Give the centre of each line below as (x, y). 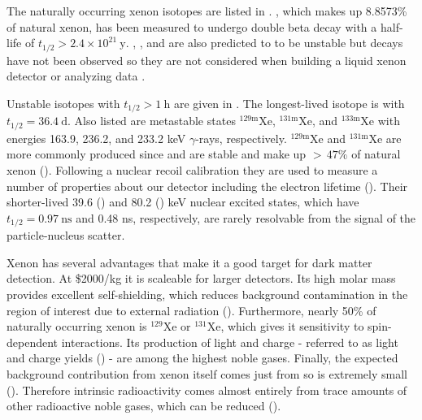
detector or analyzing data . (76, 76)
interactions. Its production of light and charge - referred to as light (230, 342)
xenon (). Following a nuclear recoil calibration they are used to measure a (192, 169)
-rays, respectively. (241, 138)
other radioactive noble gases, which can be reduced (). (144, 406)
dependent (33, 342)
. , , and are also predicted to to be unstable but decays (264, 43)
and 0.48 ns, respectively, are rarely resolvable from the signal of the (246, 217)
